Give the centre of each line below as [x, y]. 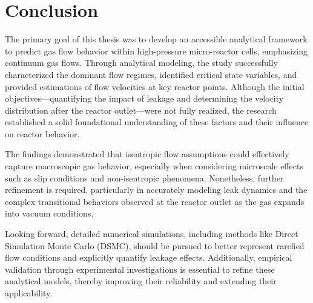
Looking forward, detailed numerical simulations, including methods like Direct [152, 234]
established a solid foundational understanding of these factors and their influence [157, 122]
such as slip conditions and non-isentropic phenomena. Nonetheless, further [144, 178]
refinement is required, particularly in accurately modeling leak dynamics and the [156, 190]
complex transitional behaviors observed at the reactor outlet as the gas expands [155, 201]
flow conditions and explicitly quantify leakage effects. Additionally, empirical [149, 257]
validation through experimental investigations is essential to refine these [140, 269]
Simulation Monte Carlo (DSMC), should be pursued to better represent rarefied [155, 245]
